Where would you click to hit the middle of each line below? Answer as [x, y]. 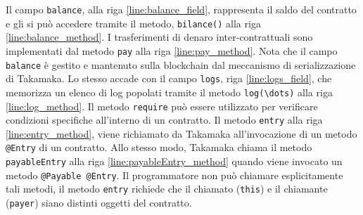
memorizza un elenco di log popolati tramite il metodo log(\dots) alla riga [169, 92]
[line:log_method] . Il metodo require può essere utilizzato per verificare [162, 106]
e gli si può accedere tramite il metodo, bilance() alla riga [133, 23]
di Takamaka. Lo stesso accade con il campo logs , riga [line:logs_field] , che [169, 78]
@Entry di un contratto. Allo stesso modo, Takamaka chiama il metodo [159, 147]
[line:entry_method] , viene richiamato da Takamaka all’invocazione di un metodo [181, 133]
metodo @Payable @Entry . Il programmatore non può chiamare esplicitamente [174, 175]
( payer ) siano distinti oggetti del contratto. [99, 203]
